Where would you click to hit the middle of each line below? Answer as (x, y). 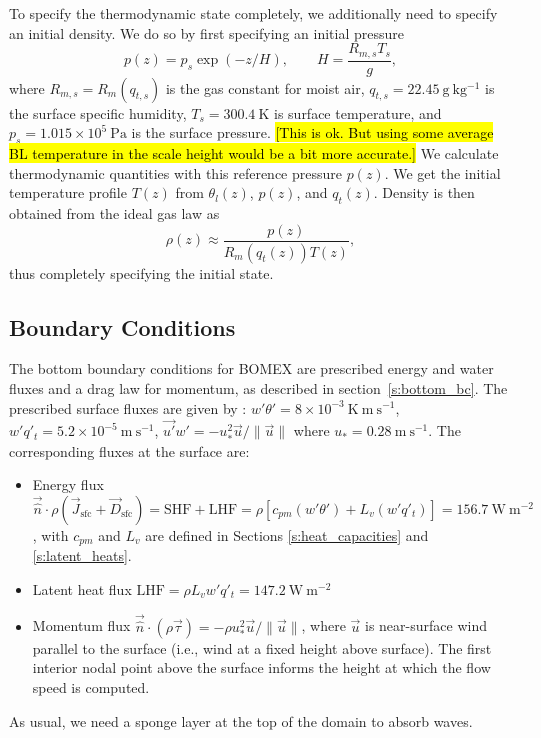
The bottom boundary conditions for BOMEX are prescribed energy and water (251, 368)
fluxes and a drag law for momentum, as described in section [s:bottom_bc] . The (258, 387)
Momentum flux (81, 625)
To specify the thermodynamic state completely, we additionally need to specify (253, 13)
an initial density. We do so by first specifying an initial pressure (206, 32)
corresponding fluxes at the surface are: (129, 450)
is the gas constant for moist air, (265, 87)
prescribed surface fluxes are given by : (128, 407)
